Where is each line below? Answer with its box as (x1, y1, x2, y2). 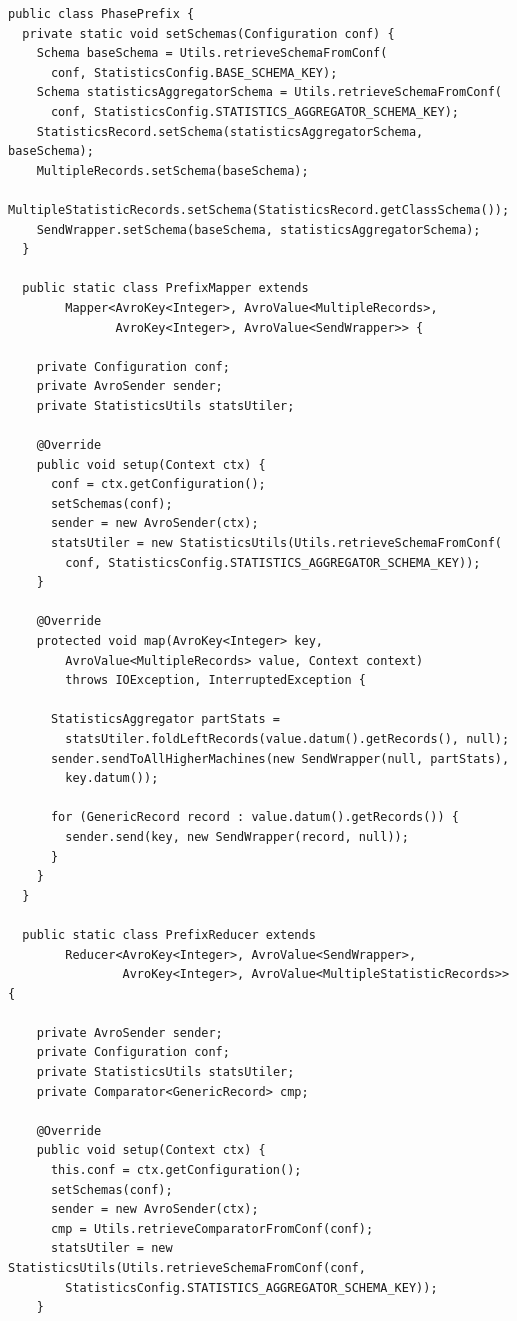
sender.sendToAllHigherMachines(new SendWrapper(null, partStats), (50, 751, 510, 766)
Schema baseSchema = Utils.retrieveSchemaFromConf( (36, 46, 388, 61)
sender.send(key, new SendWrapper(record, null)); (65, 829, 409, 844)
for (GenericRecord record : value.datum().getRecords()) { (50, 810, 460, 825)
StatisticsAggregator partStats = (50, 712, 281, 727)
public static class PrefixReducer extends (22, 927, 316, 942)
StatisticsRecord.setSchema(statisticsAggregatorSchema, (36, 124, 424, 139)
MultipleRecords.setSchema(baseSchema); (36, 163, 309, 178)
